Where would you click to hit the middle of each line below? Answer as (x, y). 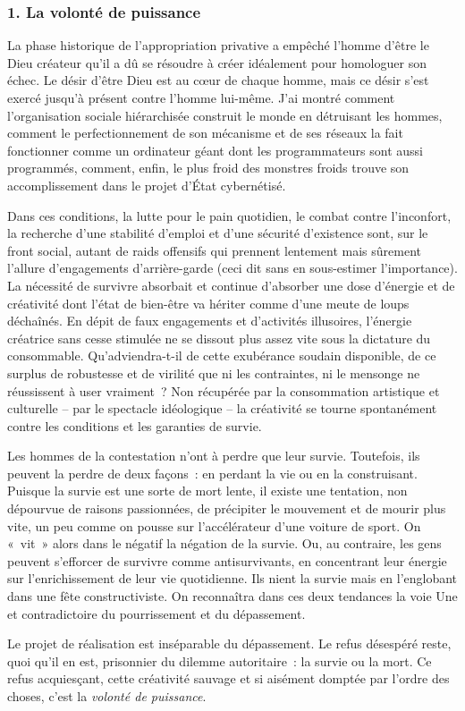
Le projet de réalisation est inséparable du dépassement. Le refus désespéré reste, (229, 643)
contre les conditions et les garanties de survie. (135, 425)
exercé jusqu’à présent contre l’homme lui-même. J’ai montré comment (201, 97)
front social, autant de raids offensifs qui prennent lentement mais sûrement (214, 250)
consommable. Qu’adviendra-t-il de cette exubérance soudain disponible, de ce (222, 355)
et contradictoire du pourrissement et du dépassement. (156, 613)
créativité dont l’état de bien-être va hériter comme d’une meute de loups (208, 303)
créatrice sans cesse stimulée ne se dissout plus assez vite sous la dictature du (219, 338)
